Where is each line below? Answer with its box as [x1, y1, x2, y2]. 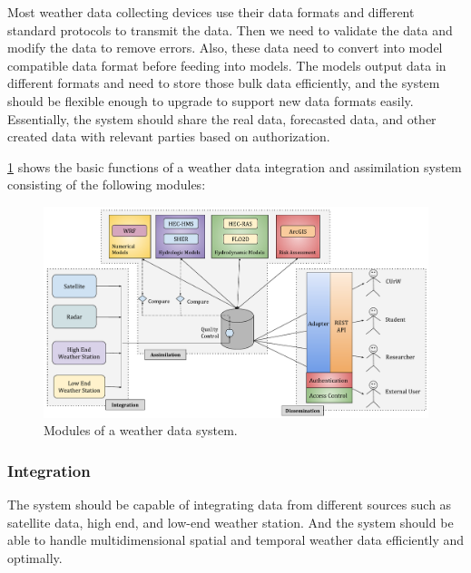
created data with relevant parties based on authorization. [7, 127, 330, 146]
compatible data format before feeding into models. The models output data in [7, 55, 446, 74]
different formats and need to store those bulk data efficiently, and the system [7, 73, 440, 92]
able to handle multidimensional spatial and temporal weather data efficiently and [7, 530, 465, 549]
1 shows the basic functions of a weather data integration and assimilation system [7, 157, 462, 176]
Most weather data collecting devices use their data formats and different [7, 3, 415, 21]
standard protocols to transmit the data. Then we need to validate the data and [7, 20, 453, 39]
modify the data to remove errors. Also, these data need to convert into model [7, 38, 443, 57]
